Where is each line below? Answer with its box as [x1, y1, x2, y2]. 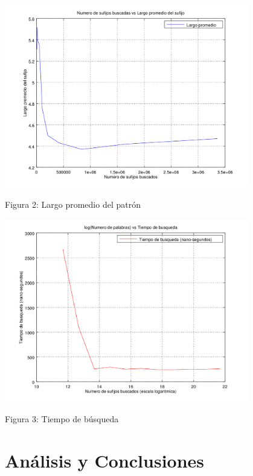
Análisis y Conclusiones [5, 448, 205, 473]
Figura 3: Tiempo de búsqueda [5, 413, 119, 425]
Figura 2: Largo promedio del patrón [5, 198, 141, 211]
